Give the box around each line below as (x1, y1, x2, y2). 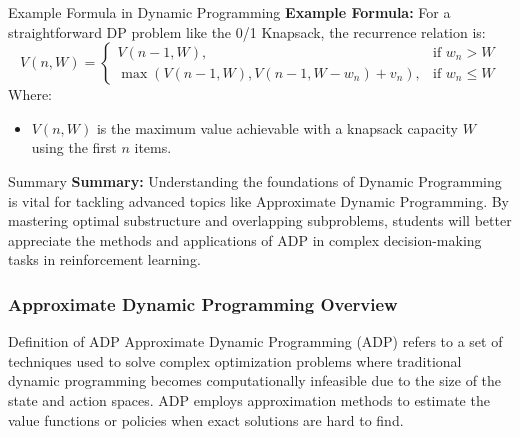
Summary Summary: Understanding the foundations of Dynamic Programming (8, 170, 502, 191)
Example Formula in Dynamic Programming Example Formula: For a (8, 2, 451, 22)
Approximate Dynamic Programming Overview (8, 291, 398, 316)
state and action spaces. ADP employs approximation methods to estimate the (8, 389, 490, 410)
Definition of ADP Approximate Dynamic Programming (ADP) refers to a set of (8, 331, 503, 352)
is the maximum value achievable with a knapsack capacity (96, 117, 458, 138)
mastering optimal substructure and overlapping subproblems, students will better (8, 210, 512, 231)
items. (134, 137, 172, 158)
